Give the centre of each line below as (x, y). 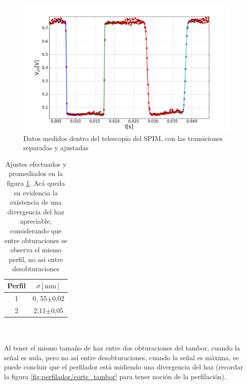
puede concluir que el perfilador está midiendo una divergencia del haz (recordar (123, 367)
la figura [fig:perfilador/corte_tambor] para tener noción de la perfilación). (115, 376)
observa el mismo (36, 250)
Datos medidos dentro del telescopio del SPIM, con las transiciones (123, 138)
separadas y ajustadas (56, 148)
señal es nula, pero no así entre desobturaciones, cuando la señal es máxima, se (121, 357)
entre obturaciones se (36, 240)
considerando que (36, 231)
